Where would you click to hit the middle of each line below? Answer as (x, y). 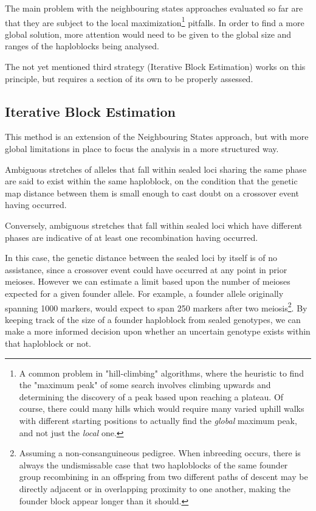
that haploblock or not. (48, 343)
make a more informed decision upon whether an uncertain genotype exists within (158, 331)
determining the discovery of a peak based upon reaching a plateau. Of (151, 396)
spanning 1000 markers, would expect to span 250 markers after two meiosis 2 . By (156, 307)
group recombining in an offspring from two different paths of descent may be (163, 477)
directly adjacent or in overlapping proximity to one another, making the (155, 488)
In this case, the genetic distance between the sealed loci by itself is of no (141, 258)
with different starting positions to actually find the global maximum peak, (158, 420)
